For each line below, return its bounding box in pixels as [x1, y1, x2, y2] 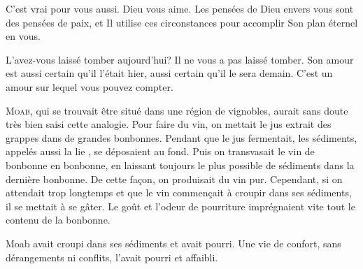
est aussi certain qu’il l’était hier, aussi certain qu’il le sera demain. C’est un [6, 66, 333, 80]
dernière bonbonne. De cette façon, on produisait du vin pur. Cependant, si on [6, 171, 343, 186]
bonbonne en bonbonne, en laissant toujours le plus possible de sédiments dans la [6, 157, 355, 172]
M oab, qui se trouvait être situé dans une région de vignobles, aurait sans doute [6, 103, 348, 117]
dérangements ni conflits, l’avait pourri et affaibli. [6, 249, 218, 264]
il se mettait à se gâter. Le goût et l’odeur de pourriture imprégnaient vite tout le [6, 198, 355, 213]
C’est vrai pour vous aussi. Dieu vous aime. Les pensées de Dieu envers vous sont [6, 1, 354, 15]
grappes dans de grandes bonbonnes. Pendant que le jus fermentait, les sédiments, [6, 130, 357, 145]
